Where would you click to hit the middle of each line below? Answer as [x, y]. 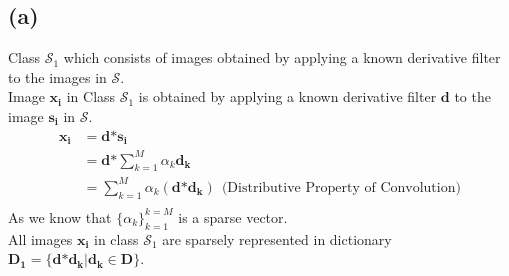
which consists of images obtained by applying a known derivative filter [282, 57]
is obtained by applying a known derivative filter [287, 96]
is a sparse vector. [233, 216]
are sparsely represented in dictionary [277, 238]
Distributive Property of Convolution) [344, 187]
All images [40, 238]
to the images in [57, 76]
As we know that [60, 216]
